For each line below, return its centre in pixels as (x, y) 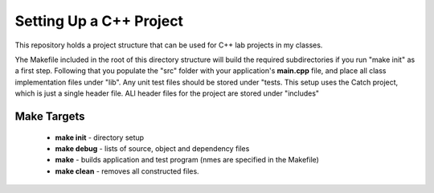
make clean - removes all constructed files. (127, 171)
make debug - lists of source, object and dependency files (152, 148)
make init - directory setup (100, 138)
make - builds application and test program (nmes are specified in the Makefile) (187, 160)
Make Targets (50, 116)
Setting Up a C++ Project (99, 21)
